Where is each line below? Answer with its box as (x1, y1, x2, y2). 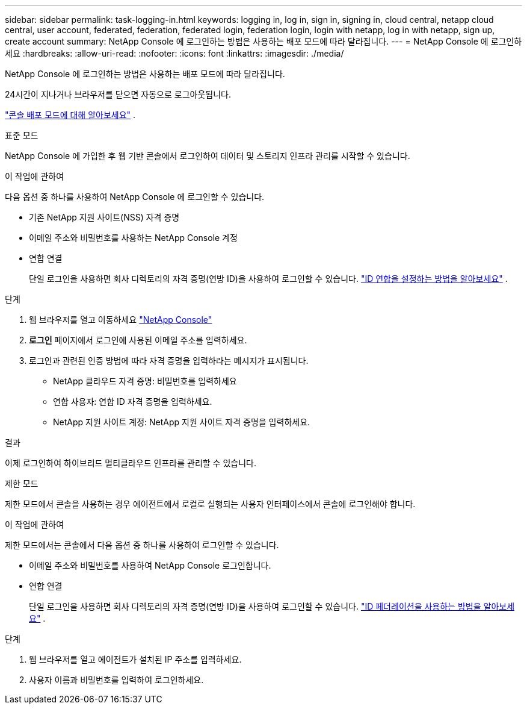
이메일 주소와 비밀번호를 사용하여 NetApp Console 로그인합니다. (29, 560, 271, 570)
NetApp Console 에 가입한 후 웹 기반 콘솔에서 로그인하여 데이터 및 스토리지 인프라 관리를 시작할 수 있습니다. (5, 151, 410, 161)
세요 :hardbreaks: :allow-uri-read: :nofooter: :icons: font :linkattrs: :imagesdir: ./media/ (5, 48, 344, 58)
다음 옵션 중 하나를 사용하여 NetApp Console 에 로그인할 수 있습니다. (5, 192, 265, 202)
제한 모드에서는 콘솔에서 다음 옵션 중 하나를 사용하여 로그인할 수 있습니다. (5, 540, 279, 550)
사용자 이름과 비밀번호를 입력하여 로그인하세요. (29, 675, 204, 685)
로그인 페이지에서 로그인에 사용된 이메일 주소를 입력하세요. (29, 335, 247, 345)
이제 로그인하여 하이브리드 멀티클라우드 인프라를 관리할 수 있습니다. (5, 458, 256, 468)
